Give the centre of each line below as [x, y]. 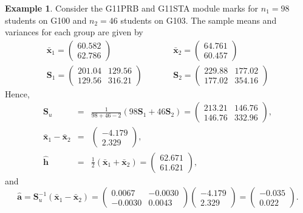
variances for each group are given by [74, 32]
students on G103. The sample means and [199, 20]
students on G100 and [46, 20]
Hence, [17, 93]
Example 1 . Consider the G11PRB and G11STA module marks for [132, 8]
